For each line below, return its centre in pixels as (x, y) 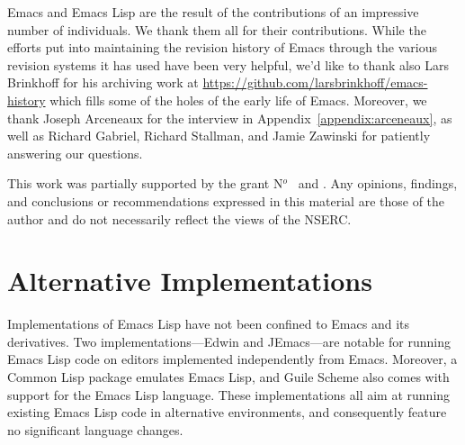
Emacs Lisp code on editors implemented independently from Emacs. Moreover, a (232, 359)
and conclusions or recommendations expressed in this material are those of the (226, 200)
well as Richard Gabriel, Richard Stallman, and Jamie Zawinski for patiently (219, 136)
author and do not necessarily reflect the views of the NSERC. (179, 218)
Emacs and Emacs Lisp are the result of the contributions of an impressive (213, 12)
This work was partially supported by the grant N (145, 183)
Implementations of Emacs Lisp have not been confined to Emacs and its (208, 324)
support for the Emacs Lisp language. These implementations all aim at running (229, 394)
